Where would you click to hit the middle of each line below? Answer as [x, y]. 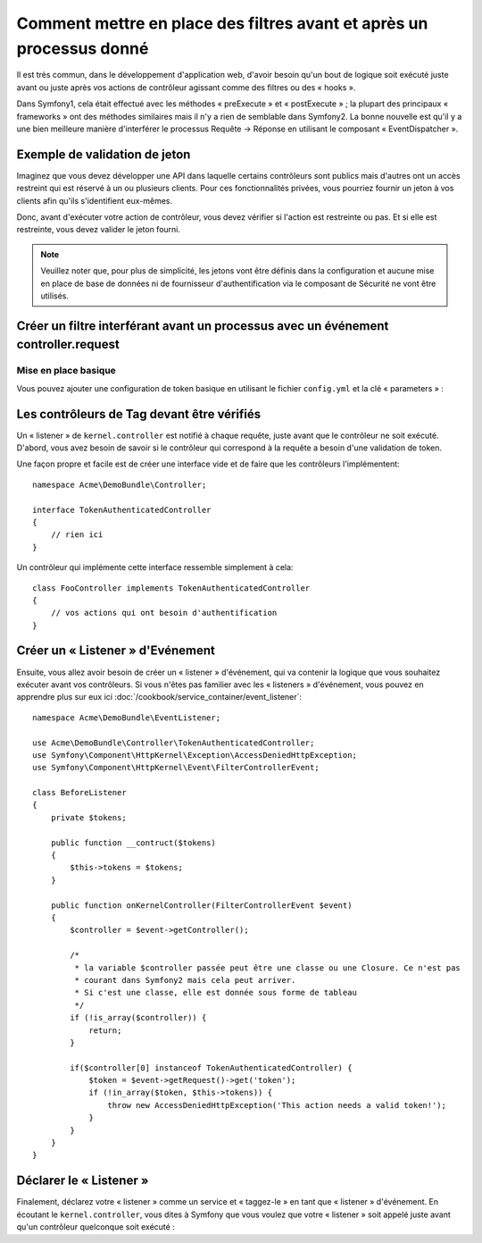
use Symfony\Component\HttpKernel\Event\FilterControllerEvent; [176, 768]
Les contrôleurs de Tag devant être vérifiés [139, 414]
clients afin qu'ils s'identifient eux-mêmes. [95, 200]
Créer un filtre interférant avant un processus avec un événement [203, 326]
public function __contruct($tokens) [133, 843]
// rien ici [77, 535]
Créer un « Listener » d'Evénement [116, 651]
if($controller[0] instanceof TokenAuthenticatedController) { [211, 1067]
